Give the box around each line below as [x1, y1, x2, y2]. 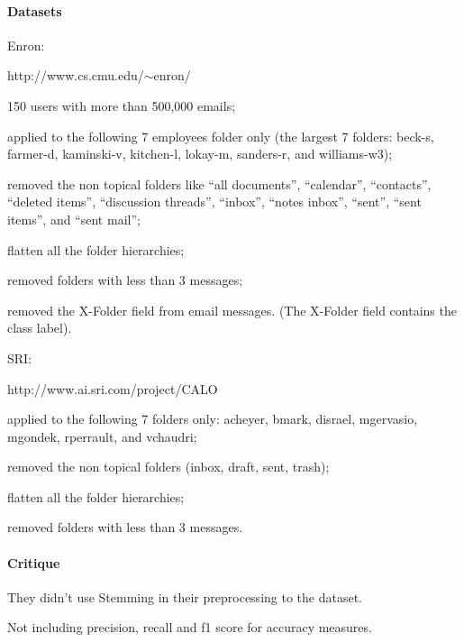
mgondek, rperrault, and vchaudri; [7, 426, 197, 445]
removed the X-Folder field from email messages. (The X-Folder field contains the [7, 300, 457, 319]
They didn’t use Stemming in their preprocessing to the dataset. [7, 587, 362, 606]
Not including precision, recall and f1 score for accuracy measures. [7, 618, 372, 637]
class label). [7, 318, 72, 337]
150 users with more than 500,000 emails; [7, 96, 236, 115]
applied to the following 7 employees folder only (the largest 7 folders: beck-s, [7, 126, 434, 145]
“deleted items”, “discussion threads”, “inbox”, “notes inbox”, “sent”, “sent [7, 192, 422, 211]
